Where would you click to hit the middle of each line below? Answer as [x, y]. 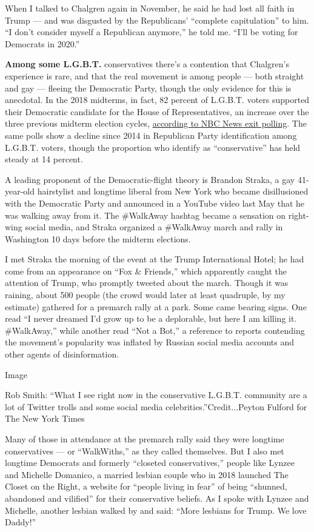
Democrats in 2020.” [42, 43]
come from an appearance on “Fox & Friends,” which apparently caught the [146, 271]
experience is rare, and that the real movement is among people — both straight [155, 75]
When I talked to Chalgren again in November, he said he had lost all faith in [150, 8]
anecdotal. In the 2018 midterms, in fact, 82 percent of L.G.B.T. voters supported [157, 100]
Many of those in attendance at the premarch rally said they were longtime [145, 439]
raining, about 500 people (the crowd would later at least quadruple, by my [145, 295]
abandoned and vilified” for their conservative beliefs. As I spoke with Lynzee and [157, 498]
